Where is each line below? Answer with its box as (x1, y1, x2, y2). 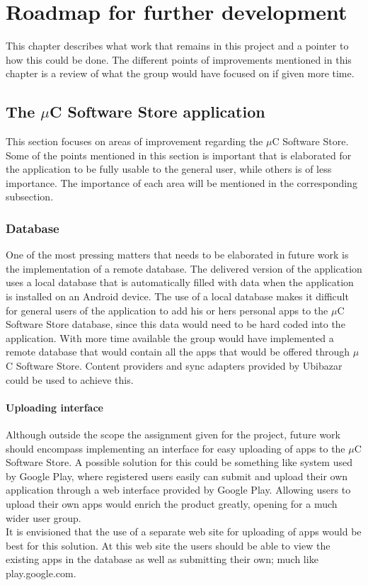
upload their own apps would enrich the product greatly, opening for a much (6, 496, 338, 511)
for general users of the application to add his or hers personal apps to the (6, 302, 328, 317)
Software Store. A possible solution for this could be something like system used (6, 455, 352, 470)
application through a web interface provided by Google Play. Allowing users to (6, 482, 351, 497)
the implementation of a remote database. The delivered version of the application (6, 261, 362, 276)
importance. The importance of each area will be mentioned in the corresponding (6, 175, 357, 190)
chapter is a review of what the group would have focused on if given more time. (6, 66, 355, 81)
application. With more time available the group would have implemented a (6, 330, 334, 345)
